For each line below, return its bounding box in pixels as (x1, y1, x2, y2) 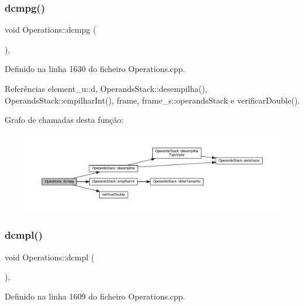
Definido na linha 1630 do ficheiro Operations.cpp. (5, 63, 186, 75)
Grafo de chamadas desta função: (5, 114, 124, 126)
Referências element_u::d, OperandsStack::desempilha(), (5, 82, 207, 94)
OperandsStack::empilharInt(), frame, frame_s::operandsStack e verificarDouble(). (5, 94, 300, 106)
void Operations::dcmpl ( (5, 250, 94, 263)
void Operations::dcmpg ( (5, 23, 97, 36)
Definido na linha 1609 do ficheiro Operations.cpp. (5, 290, 186, 302)
